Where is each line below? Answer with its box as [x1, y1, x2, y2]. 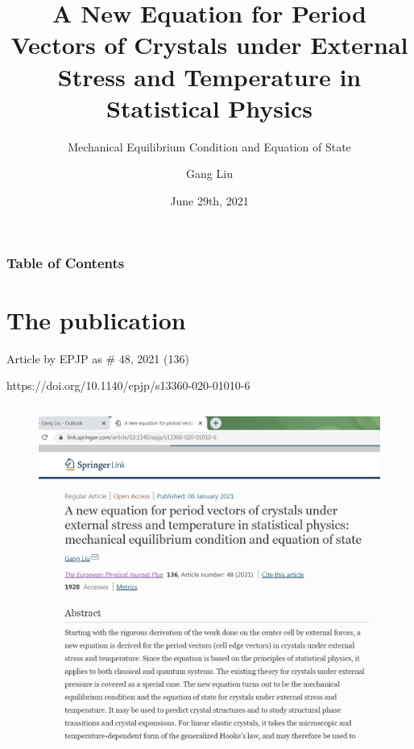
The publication [6, 303, 186, 336]
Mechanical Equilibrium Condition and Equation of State [68, 138, 351, 155]
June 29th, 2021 [170, 192, 249, 209]
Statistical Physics [106, 91, 313, 124]
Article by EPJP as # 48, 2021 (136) [6, 350, 189, 366]
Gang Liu [186, 165, 233, 182]
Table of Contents [6, 253, 125, 273]
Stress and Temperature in [57, 60, 362, 93]
